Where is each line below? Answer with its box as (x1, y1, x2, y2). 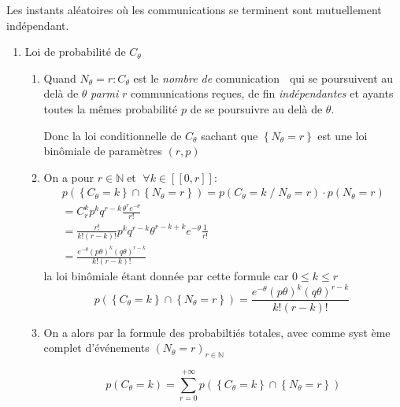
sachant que (201, 127, 258, 143)
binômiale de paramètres (43, 142, 162, 159)
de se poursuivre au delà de (190, 100, 323, 117)
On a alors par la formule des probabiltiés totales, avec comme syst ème (43, 324, 391, 340)
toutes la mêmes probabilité (43, 100, 178, 117)
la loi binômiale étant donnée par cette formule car (43, 268, 289, 284)
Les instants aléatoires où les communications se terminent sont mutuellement (6, 2, 382, 17)
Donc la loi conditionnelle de (43, 127, 182, 143)
